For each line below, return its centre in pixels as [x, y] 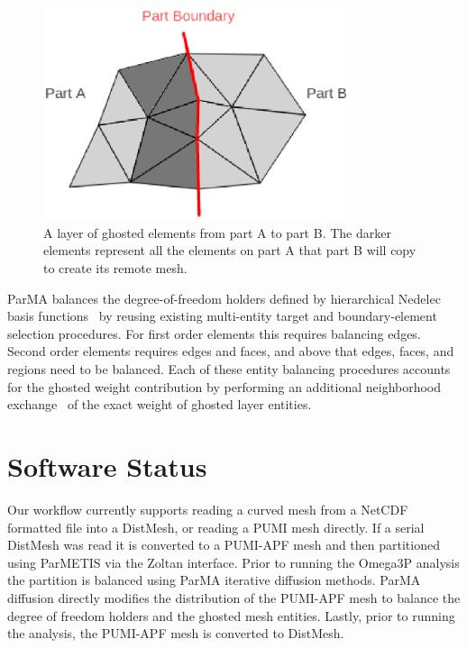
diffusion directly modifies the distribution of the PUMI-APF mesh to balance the [234, 597]
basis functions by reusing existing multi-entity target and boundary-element [222, 316]
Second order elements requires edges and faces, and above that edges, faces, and [231, 351]
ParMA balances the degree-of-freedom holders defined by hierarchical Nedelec [224, 298]
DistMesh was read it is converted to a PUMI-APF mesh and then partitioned [224, 545]
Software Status [107, 466]
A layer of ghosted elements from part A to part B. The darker [217, 232]
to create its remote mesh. [115, 268]
